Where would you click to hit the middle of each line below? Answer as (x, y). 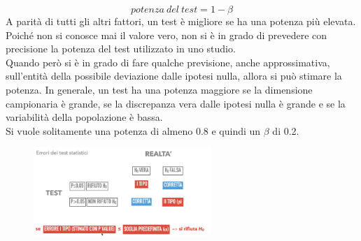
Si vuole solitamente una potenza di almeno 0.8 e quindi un (133, 130)
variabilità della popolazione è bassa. (84, 117)
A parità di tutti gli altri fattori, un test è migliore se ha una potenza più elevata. (181, 21)
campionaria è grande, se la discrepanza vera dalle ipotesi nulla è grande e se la (176, 103)
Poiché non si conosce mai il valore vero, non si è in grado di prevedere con (167, 35)
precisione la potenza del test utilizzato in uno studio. (121, 49)
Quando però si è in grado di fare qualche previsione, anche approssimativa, (168, 62)
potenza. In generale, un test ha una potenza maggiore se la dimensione (159, 89)
